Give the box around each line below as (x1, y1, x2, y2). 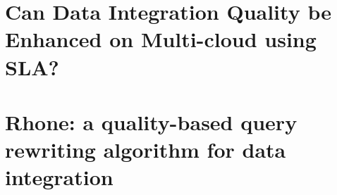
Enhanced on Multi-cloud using (5, 25, 317, 54)
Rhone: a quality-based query (5, 107, 298, 136)
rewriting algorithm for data (5, 135, 286, 164)
